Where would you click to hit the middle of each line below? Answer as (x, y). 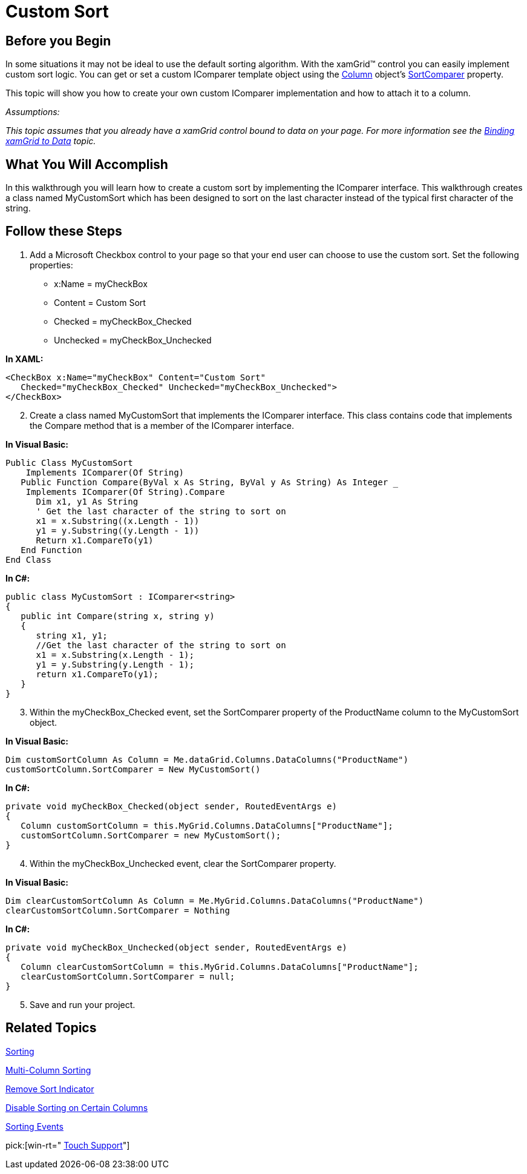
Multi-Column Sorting (48, 1070)
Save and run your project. (83, 1004)
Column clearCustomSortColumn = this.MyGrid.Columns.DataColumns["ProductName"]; (220, 967)
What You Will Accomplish (87, 164)
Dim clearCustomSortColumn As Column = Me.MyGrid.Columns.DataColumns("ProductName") (215, 900)
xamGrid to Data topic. (51, 141)
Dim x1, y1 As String (87, 501)
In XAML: (25, 359)
